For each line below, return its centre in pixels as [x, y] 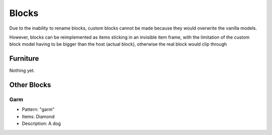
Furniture [24, 58]
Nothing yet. [22, 71]
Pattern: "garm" [38, 109]
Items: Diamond [38, 116]
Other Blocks [30, 85]
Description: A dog [41, 123]
